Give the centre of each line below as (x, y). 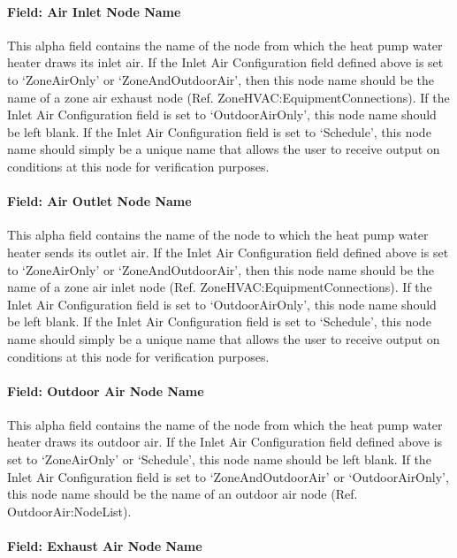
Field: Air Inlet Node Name (94, 11)
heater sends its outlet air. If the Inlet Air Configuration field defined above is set (228, 252)
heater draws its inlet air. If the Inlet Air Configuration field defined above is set (225, 62)
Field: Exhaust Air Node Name (105, 546)
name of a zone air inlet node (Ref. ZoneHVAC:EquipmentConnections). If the (220, 287)
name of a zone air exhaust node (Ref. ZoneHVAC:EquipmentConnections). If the (228, 97)
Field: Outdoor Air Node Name (106, 390)
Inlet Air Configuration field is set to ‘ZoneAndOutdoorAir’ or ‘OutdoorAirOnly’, (228, 476)
